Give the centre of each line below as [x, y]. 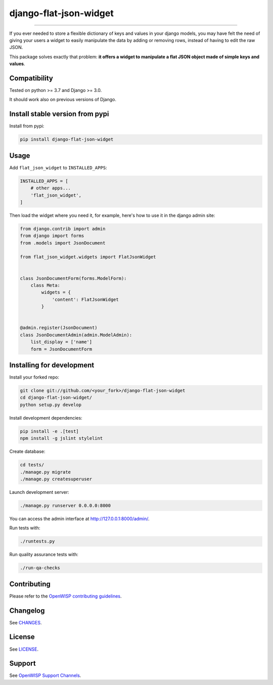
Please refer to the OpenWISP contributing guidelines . [65, 596]
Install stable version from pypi [59, 114]
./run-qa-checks [40, 568]
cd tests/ [32, 465]
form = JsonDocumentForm [61, 349]
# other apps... [51, 188]
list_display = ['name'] [61, 342]
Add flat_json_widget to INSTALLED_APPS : [58, 167]
